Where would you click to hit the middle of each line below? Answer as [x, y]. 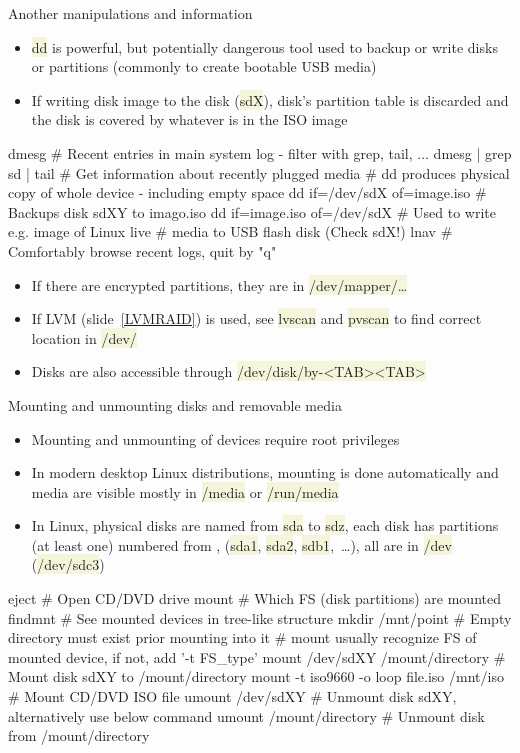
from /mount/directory [79, 735]
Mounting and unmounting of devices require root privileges [215, 438]
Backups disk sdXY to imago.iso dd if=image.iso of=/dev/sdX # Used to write [252, 211]
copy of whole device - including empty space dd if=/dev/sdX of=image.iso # [247, 192]
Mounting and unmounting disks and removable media [175, 404]
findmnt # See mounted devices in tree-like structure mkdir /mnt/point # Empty [260, 617]
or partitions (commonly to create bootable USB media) [204, 66]
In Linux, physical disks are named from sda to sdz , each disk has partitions [265, 525]
